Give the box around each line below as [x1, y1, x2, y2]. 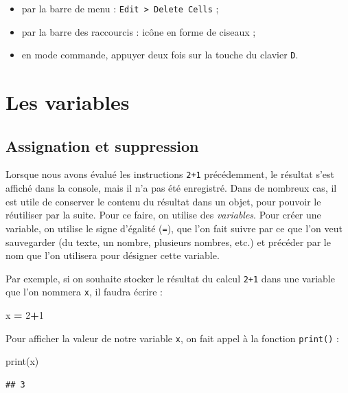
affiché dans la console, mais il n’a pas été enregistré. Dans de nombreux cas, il [5, 181, 337, 195]
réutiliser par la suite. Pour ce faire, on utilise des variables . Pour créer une [5, 207, 321, 222]
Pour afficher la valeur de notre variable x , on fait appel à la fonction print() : [5, 330, 339, 345]
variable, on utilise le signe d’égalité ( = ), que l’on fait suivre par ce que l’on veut [5, 221, 343, 235]
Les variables [5, 88, 130, 116]
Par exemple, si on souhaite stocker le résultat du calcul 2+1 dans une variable [5, 271, 335, 285]
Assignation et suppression [5, 135, 199, 156]
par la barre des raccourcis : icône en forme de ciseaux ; [21, 24, 256, 38]
